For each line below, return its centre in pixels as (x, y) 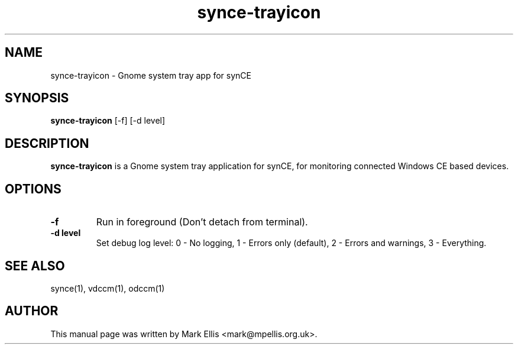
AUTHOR (32, 311)
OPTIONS (33, 189)
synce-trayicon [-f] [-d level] (108, 121)
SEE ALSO (35, 266)
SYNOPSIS (37, 98)
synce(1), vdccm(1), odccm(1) (108, 288)
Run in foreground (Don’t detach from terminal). (202, 222)
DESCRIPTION (47, 143)
